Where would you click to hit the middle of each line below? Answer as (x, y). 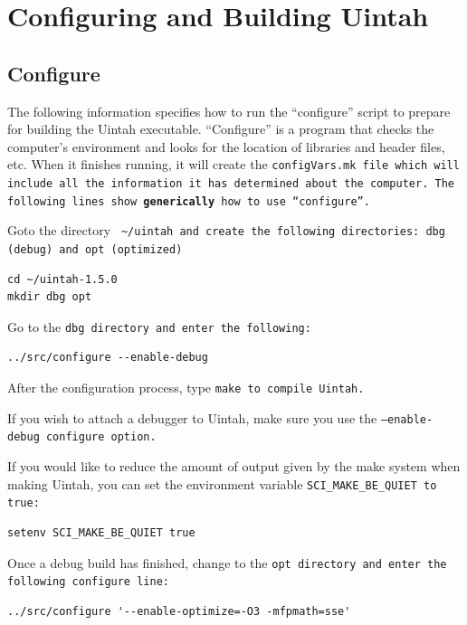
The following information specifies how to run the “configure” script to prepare (229, 111)
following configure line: (88, 582)
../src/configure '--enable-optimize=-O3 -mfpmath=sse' (179, 611)
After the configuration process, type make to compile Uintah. (186, 388)
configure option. (101, 437)
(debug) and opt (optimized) (95, 249)
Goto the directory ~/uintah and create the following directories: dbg (226, 230)
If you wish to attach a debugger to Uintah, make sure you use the (192, 417)
